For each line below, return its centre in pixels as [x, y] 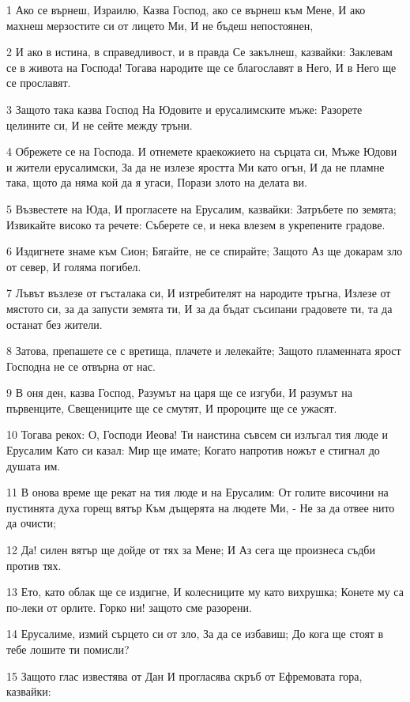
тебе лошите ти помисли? [68, 649]
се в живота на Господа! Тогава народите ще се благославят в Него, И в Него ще [201, 67]
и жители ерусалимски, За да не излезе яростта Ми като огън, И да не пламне [196, 166]
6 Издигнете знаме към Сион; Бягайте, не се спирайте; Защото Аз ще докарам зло [205, 251]
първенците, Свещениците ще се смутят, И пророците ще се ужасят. [172, 408]
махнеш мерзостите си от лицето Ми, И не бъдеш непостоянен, [160, 25]
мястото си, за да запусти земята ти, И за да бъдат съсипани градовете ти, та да [199, 308]
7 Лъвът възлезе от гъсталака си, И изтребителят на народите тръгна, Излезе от [199, 293]
